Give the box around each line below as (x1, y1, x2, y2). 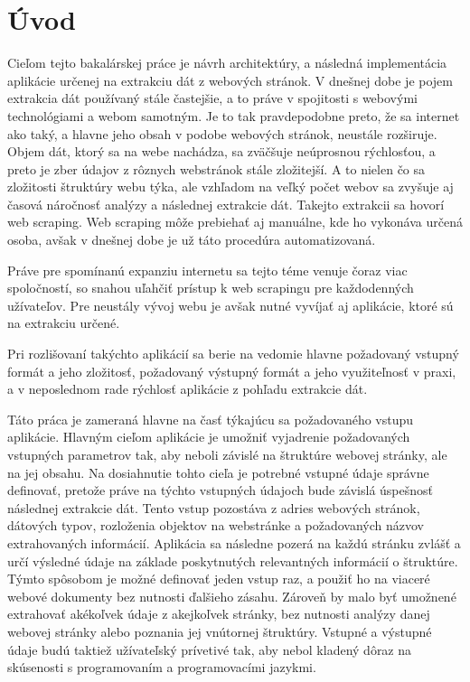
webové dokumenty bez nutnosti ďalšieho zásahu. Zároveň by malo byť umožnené (7, 586, 456, 605)
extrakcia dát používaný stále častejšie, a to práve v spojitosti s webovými (7, 89, 418, 107)
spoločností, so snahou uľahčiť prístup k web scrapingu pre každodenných (7, 278, 414, 297)
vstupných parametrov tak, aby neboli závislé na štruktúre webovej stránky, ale (7, 445, 447, 463)
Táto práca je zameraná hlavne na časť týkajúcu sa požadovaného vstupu (7, 409, 414, 428)
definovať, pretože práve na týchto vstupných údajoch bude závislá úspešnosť (7, 481, 434, 500)
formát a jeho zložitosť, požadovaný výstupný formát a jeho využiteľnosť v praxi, (7, 361, 456, 380)
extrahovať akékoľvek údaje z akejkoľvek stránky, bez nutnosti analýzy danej (7, 604, 430, 623)
